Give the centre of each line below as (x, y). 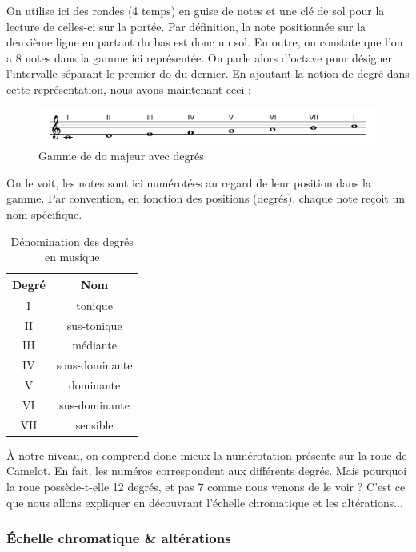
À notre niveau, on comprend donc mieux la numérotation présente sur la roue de (207, 455)
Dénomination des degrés (72, 241)
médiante (94, 345)
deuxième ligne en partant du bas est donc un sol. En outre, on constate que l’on (205, 42)
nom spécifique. (44, 214)
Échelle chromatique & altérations (119, 538)
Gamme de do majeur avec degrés (121, 156)
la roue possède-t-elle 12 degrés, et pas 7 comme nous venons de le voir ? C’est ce (206, 487)
